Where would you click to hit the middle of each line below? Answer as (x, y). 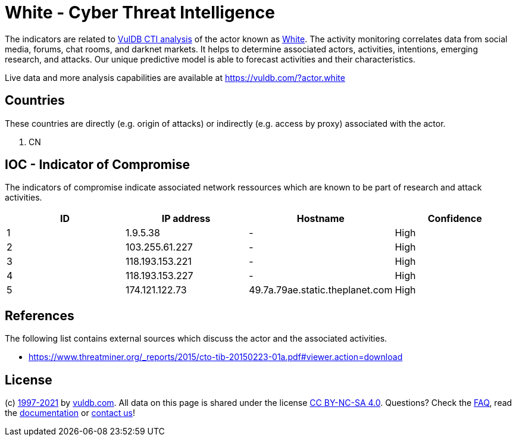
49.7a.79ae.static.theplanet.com (321, 290)
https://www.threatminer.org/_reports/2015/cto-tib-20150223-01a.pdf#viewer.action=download (216, 357)
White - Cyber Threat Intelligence (140, 12)
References (40, 315)
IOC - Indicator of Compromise (97, 165)
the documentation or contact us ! (70, 413)
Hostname (320, 219)
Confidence (455, 219)
